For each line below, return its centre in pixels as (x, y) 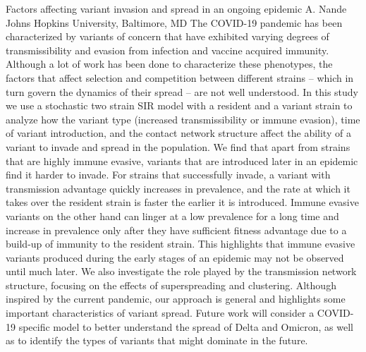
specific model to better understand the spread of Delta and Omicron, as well (186, 326)
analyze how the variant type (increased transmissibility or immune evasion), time (183, 119)
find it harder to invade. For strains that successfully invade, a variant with (168, 175)
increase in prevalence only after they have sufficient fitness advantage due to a (176, 230)
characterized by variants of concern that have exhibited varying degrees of (167, 36)
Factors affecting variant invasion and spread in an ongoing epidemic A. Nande (176, 8)
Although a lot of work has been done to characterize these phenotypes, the (169, 64)
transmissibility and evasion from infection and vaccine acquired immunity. (167, 50)
